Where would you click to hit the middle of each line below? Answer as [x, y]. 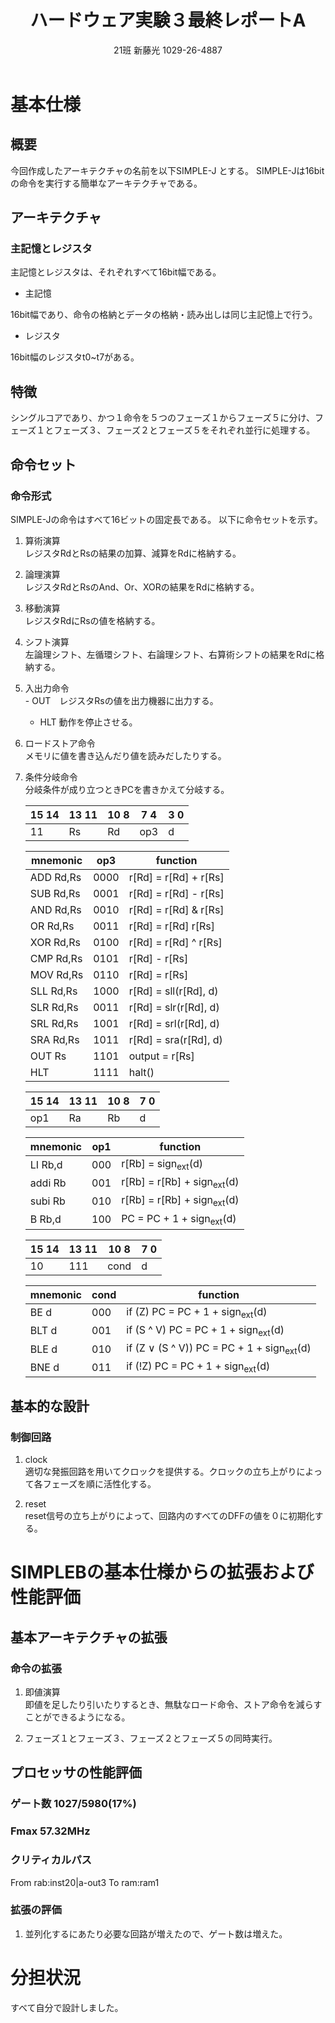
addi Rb [48, 1183]
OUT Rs [48, 1056]
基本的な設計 [50, 1406]
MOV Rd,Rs [56, 974]
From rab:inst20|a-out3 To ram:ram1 [85, 1882]
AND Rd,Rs [55, 909]
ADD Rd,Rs [55, 877]
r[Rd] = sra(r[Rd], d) [175, 1039]
